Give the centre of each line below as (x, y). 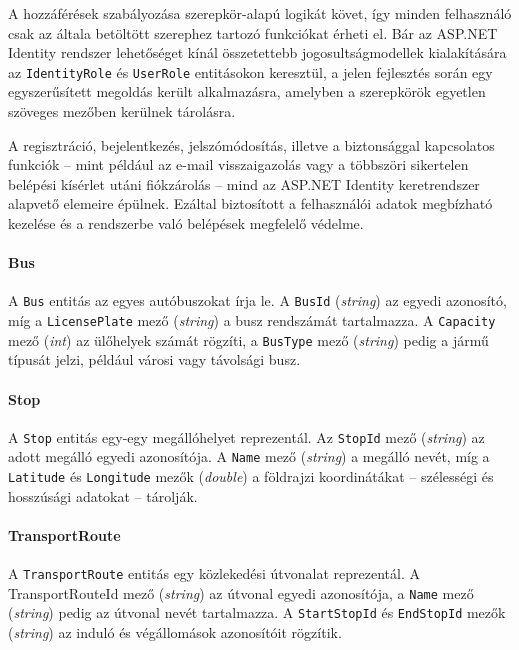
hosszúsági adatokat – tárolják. (103, 495)
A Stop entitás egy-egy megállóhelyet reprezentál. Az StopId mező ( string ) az (246, 436)
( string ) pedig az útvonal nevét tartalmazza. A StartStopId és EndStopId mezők (257, 612)
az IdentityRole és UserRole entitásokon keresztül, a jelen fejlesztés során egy (250, 71)
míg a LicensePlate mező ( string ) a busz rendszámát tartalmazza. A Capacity (252, 320)
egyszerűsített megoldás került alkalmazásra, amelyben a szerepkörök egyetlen (247, 91)
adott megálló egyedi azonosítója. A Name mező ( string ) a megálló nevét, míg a (249, 456)
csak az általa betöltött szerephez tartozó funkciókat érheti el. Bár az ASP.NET (253, 32)
